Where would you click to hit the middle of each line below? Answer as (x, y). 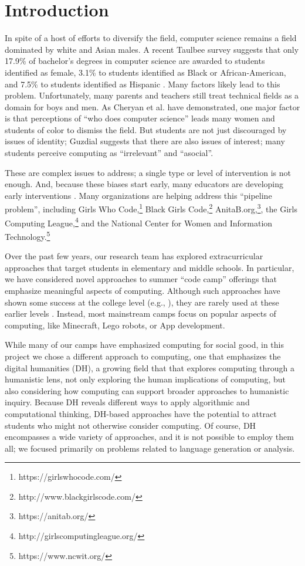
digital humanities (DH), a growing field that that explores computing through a (150, 367)
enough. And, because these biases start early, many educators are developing (144, 184)
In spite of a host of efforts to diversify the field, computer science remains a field (151, 38)
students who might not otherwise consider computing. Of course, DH (131, 425)
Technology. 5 (28, 235)
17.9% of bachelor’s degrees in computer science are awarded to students (135, 61)
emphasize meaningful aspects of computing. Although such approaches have (143, 290)
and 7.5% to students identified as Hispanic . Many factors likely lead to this (143, 84)
